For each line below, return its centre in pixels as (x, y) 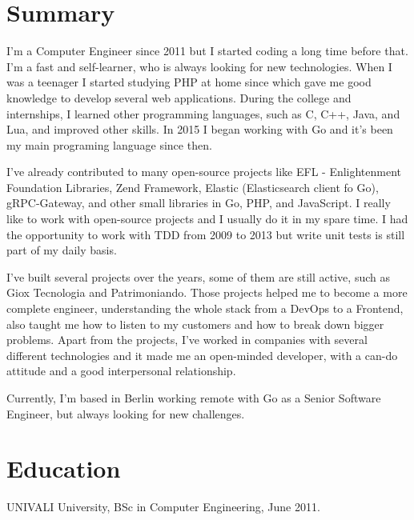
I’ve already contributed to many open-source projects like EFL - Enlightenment (204, 172)
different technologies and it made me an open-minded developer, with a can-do (202, 355)
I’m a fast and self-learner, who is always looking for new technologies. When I (199, 66)
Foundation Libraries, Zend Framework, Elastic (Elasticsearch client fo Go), (193, 187)
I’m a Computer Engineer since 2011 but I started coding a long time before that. (207, 51)
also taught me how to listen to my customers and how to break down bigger (195, 324)
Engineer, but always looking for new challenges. (126, 413)
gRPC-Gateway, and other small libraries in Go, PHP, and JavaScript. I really (199, 203)
